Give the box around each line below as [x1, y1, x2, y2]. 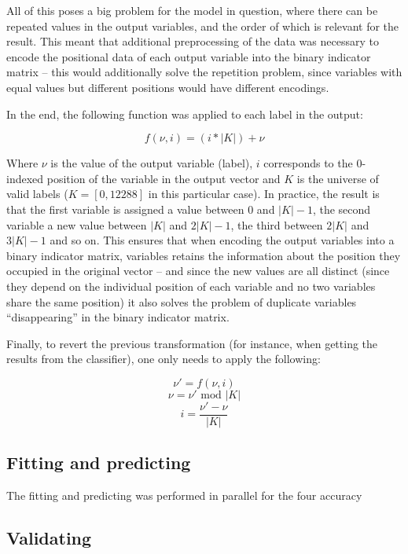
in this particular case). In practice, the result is [148, 185, 380, 202]
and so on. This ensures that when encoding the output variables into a [50, 232, 395, 248]
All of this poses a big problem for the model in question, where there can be [6, 2, 378, 18]
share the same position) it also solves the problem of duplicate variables [6, 293, 357, 310]
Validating [6, 526, 92, 550]
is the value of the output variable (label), [50, 155, 253, 171]
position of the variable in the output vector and [46, 170, 281, 186]
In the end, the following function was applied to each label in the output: [6, 105, 363, 122]
